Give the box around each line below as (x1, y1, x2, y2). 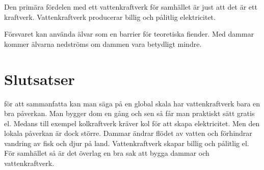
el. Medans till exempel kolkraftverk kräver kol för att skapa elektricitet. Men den (4, 118, 260, 128)
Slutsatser (4, 68, 75, 89)
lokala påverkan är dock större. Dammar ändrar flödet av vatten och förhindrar (4, 128, 252, 138)
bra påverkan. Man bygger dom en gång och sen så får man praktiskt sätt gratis (4, 108, 255, 119)
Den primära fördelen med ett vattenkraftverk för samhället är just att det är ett (4, 2, 257, 12)
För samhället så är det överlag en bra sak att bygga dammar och (4, 148, 209, 158)
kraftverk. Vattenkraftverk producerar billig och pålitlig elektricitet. (4, 11, 216, 22)
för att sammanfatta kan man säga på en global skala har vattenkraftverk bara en (4, 98, 260, 108)
